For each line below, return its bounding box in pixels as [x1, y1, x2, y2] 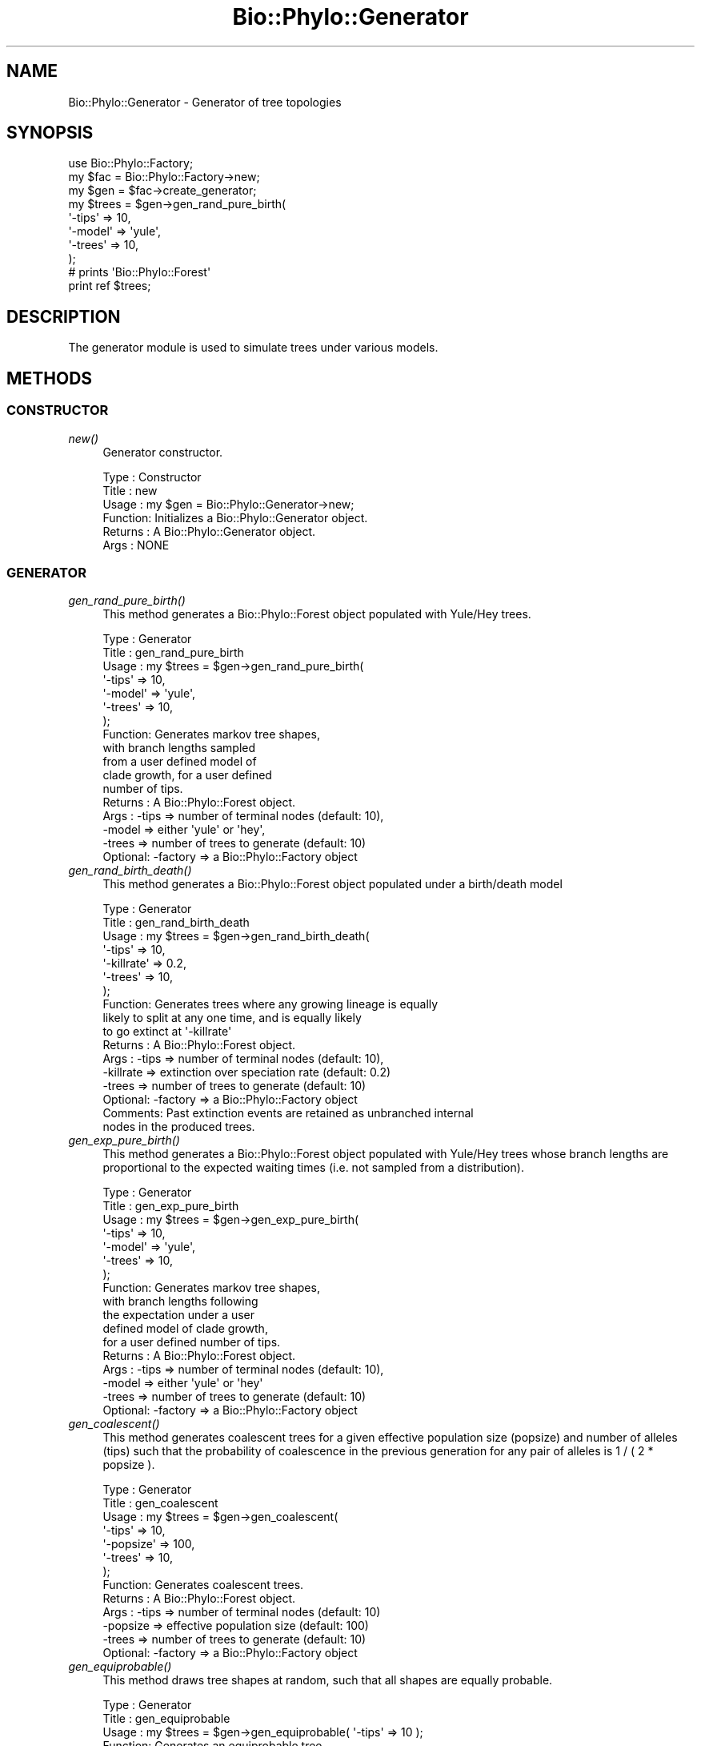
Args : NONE [102, 537, 170, 552]
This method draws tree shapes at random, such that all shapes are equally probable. [102, 1673, 553, 1688]
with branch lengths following [102, 1294, 258, 1309]
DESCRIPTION [6, 306, 121, 327]
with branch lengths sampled [102, 741, 256, 755]
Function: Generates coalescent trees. [102, 1578, 304, 1592]
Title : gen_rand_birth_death [102, 915, 250, 930]
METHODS [6, 368, 93, 388]
